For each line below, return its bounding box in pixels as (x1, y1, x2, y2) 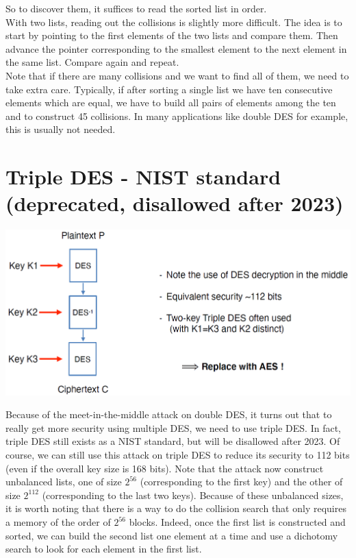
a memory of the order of (5, 515, 111, 529)
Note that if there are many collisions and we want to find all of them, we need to (5, 68, 349, 82)
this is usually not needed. (5, 122, 116, 136)
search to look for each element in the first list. (5, 542, 202, 556)
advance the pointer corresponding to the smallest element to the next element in (5, 41, 347, 56)
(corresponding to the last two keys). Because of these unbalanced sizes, (42, 487, 344, 502)
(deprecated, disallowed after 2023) (5, 189, 344, 217)
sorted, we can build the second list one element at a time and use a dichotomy (5, 528, 338, 542)
